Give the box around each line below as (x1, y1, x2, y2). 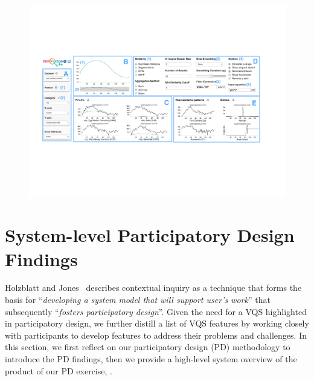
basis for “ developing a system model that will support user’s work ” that (5, 293, 271, 306)
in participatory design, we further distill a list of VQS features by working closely (5, 317, 309, 330)
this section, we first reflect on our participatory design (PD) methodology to (5, 340, 290, 353)
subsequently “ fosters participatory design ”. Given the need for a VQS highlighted (5, 305, 307, 317)
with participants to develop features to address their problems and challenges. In (5, 328, 307, 341)
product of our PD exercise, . (5, 364, 112, 377)
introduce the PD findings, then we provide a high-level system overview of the (5, 353, 297, 365)
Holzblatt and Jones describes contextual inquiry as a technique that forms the (5, 281, 302, 294)
